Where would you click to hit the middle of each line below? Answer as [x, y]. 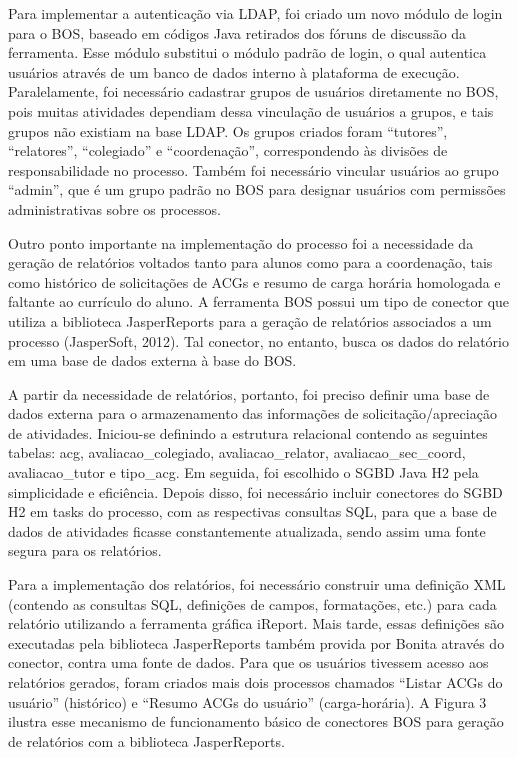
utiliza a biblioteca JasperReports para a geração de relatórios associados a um [250, 320]
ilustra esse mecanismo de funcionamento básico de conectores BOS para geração [256, 721]
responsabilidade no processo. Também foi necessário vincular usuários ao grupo [253, 169]
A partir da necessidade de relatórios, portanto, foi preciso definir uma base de [249, 393]
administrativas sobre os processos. [114, 208]
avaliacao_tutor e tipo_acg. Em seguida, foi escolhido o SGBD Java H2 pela [243, 472]
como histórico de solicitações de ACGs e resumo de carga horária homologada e [254, 281]
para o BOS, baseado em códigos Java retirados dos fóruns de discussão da [237, 32]
